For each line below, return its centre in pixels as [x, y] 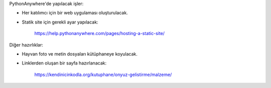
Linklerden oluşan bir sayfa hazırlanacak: [64, 63]
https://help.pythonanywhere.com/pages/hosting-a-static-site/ [100, 33]
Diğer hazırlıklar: [26, 44]
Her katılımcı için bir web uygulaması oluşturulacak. [75, 13]
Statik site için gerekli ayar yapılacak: [60, 22]
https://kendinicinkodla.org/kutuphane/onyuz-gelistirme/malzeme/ [103, 74]
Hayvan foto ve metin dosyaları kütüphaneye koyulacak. [80, 54]
